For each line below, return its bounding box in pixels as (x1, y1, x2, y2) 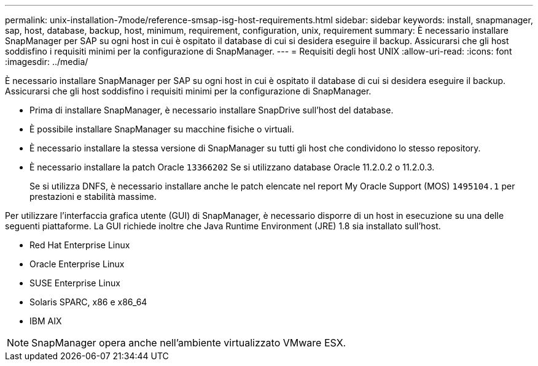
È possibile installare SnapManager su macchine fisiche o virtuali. (29, 124, 294, 134)
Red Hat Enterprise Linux (29, 240, 130, 250)
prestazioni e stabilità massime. (29, 191, 157, 202)
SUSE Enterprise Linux (29, 278, 120, 288)
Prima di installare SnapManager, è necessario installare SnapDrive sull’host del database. (29, 105, 394, 115)
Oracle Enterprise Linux (29, 259, 125, 269)
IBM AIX (29, 316, 62, 326)
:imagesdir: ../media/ (5, 56, 88, 67)
